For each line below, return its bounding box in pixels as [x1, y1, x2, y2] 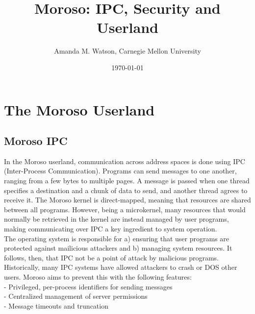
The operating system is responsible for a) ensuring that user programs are [4, 233, 229, 243]
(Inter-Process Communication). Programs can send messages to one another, [4, 166, 237, 176]
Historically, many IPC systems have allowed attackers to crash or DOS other [4, 262, 237, 272]
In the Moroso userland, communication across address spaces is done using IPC [4, 156, 245, 166]
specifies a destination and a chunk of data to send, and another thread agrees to [4, 185, 248, 195]
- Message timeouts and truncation [4, 300, 108, 311]
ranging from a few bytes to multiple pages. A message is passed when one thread [4, 175, 250, 186]
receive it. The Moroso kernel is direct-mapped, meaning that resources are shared [4, 195, 251, 205]
